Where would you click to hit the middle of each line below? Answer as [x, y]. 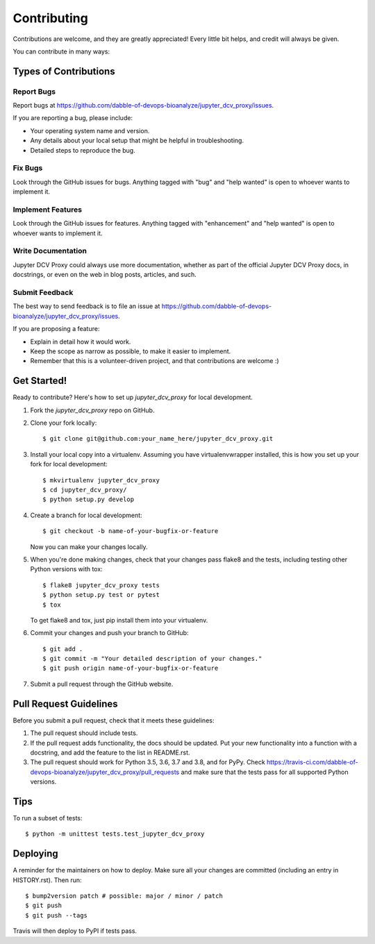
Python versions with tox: [67, 569]
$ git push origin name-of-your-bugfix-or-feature [131, 668]
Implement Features [48, 210]
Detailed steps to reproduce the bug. [83, 150]
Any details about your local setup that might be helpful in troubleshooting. [137, 141]
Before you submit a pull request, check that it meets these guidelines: [114, 720]
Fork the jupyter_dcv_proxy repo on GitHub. [92, 410]
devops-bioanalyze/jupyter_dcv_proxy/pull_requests [105, 772]
